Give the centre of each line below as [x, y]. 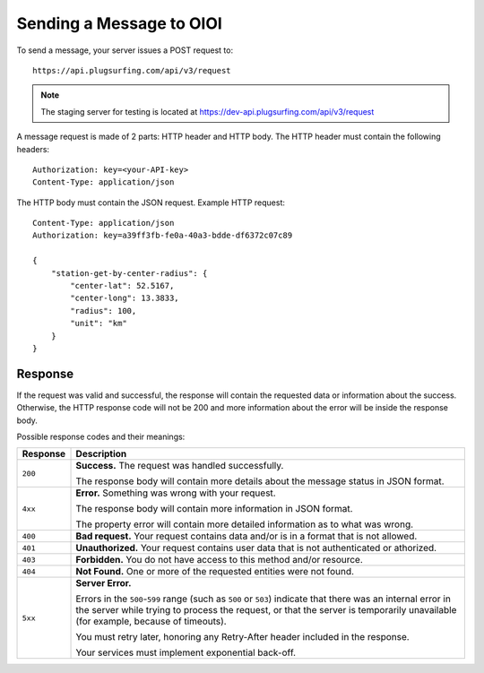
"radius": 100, [104, 311]
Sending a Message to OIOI [120, 23]
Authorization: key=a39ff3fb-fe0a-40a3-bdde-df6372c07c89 [163, 236]
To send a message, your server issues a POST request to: [125, 50]
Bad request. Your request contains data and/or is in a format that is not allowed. [246, 536]
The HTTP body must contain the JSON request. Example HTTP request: [151, 203]
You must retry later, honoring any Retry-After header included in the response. [242, 637]
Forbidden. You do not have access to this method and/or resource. [219, 560]
